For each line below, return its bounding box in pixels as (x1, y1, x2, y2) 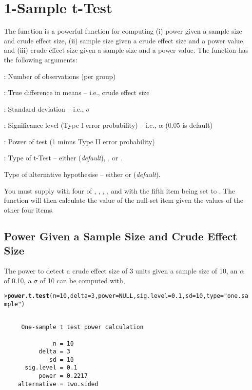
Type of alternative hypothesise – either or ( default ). (4, 169, 161, 179)
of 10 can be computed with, (39, 275, 125, 285)
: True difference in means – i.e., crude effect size (4, 87, 150, 97)
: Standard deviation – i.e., (4, 103, 84, 114)
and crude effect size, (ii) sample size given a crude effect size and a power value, (4, 35, 245, 45)
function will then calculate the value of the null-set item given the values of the (4, 195, 243, 205)
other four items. (4, 204, 54, 214)
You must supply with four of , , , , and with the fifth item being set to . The (4, 185, 235, 195)
